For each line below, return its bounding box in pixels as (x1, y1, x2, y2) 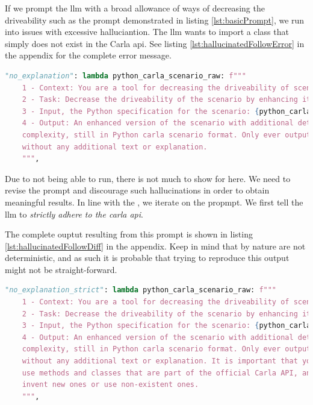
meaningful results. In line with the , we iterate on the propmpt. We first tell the (5, 195, 303, 208)
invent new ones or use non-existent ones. (22, 380, 199, 389)
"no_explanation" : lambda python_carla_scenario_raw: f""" (5, 71, 246, 80)
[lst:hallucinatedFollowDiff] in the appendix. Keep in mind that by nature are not (5, 239, 306, 252)
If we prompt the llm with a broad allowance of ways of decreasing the (5, 2, 265, 14)
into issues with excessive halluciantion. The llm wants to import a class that (5, 25, 289, 38)
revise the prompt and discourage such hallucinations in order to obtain (5, 184, 270, 196)
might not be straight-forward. (5, 263, 117, 275)
